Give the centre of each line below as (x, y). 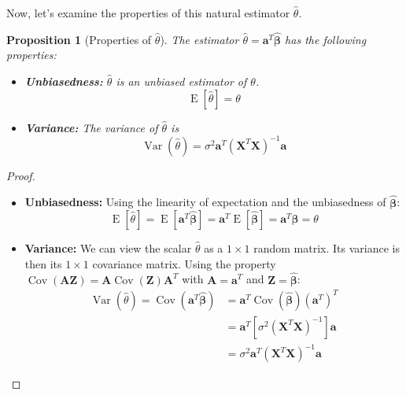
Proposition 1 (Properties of (79, 39)
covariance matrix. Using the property (184, 263)
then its (43, 263)
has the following (326, 39)
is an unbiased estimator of (181, 81)
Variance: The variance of (91, 127)
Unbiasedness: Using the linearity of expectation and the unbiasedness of (205, 202)
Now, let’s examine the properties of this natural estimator (148, 13)
